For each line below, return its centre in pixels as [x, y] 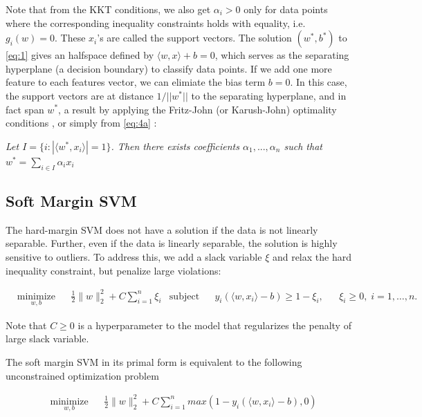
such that [303, 146]
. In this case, [319, 82]
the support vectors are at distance [80, 95]
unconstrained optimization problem [82, 375]
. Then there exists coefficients [175, 146]
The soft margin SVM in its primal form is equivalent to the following [154, 362]
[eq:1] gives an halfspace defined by [80, 55]
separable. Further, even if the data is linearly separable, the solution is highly [172, 243]
